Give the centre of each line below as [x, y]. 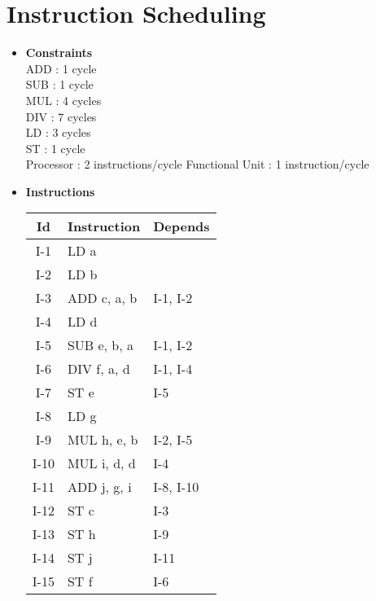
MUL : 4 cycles [63, 100]
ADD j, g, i [99, 487]
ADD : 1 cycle [61, 68]
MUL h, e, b [103, 440]
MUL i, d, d [101, 463]
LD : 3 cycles [58, 132]
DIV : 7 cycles [61, 116]
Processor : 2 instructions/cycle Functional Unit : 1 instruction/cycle [197, 164]
